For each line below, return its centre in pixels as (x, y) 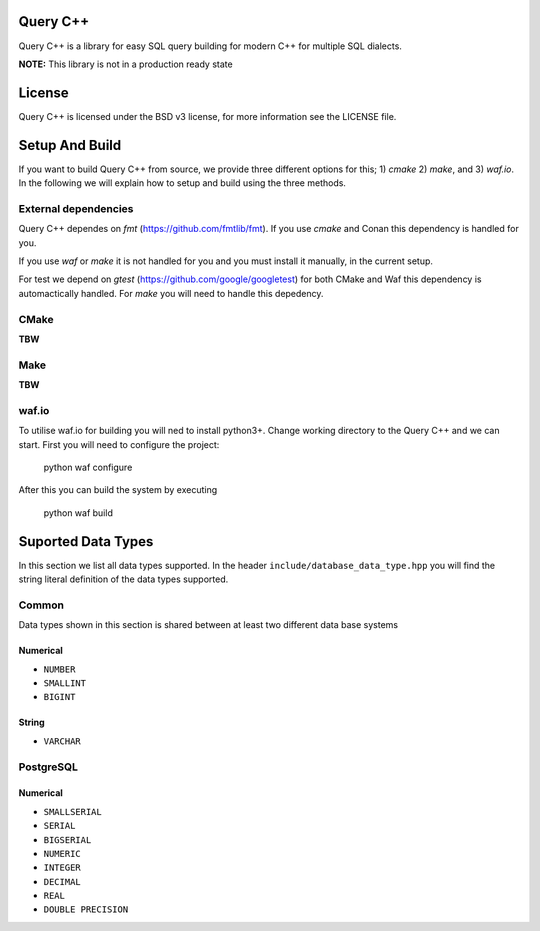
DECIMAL (62, 881)
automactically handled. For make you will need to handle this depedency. (171, 293)
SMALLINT (65, 683)
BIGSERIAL (67, 839)
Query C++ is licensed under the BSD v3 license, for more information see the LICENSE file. (207, 116)
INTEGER (62, 868)
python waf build (78, 512)
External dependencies (76, 208)
